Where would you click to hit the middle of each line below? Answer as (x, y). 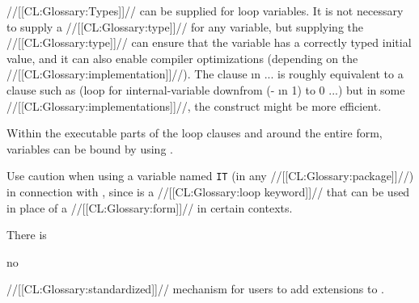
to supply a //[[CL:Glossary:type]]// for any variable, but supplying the (185, 26)
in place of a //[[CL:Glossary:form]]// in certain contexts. (150, 207)
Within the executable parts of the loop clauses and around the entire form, (195, 133)
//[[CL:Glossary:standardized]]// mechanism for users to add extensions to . (195, 289)
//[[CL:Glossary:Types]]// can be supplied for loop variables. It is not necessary (205, 11)
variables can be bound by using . (90, 148)
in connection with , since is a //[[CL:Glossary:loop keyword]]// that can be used (208, 191)
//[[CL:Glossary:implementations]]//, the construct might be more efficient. (194, 105)
